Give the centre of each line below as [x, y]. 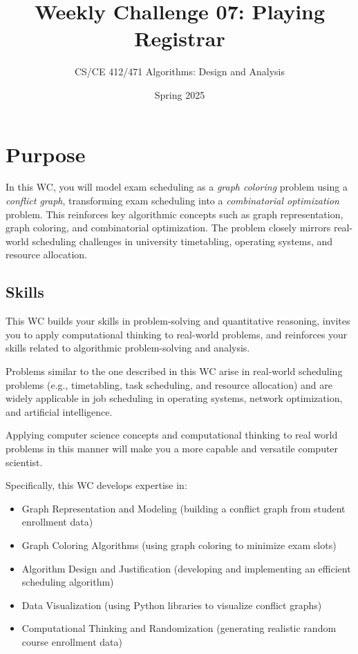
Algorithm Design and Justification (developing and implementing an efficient [186, 568]
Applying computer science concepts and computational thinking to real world [172, 435]
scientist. [24, 462]
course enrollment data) [72, 641]
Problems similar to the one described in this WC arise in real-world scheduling [174, 371]
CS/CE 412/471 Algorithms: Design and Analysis [180, 71]
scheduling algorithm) [68, 582]
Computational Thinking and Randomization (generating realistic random [179, 628]
